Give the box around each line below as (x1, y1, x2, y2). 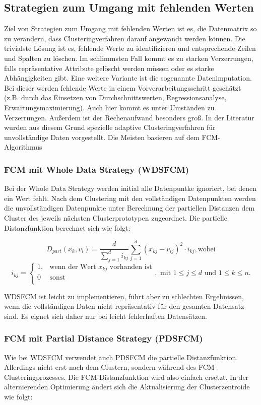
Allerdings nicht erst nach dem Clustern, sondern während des (4, 362, 197, 372)
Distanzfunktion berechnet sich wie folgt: (4, 222, 130, 233)
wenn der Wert (49, 263, 96, 271)
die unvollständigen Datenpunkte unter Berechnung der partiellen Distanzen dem (4, 202, 255, 213)
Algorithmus (4, 142, 42, 152)
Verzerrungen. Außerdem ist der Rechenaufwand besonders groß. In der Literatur (4, 112, 254, 122)
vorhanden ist (109, 263, 152, 271)
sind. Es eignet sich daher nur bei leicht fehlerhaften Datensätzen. (4, 310, 207, 321)
